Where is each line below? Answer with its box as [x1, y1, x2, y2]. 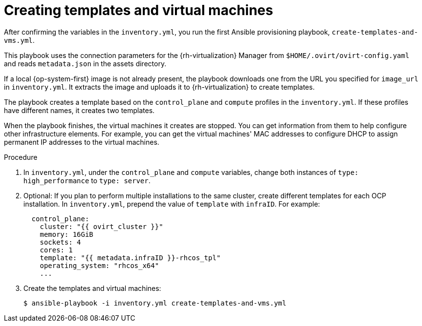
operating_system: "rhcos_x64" [39, 261, 159, 269]
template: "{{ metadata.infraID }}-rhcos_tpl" [39, 253, 221, 262]
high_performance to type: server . [23, 176, 151, 185]
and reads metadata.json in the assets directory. [4, 59, 167, 68]
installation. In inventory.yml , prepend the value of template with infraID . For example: [23, 199, 320, 208]
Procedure [4, 153, 38, 161]
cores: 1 [39, 246, 73, 254]
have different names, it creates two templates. [4, 106, 155, 115]
